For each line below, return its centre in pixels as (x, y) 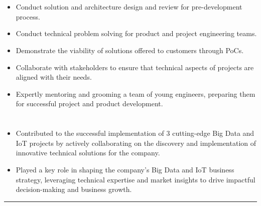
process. (28, 16)
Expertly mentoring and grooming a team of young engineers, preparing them (136, 93)
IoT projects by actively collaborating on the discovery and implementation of (136, 143)
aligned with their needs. (54, 77)
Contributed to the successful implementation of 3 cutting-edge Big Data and (135, 133)
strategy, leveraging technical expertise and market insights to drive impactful (136, 179)
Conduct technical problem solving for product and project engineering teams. (136, 33)
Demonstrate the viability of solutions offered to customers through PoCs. (130, 50)
